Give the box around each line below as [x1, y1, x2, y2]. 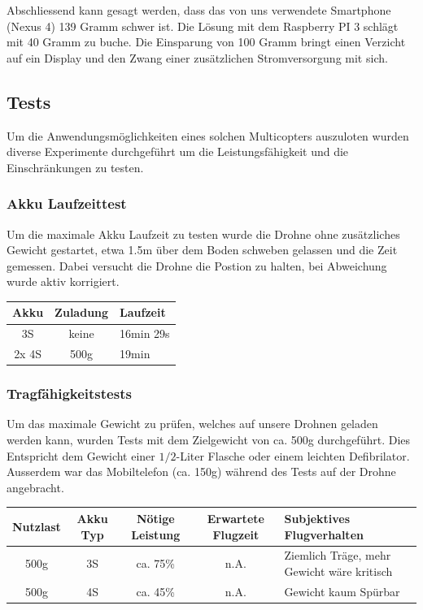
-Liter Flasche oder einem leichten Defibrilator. [176, 447, 410, 464]
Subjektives [284, 509, 351, 526]
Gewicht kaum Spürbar [284, 582, 400, 599]
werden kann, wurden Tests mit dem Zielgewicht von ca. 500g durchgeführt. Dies [7, 431, 411, 448]
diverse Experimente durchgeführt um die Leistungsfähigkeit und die [7, 143, 349, 160]
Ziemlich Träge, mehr [284, 547, 391, 564]
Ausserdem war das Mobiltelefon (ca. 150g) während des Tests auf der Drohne [7, 463, 396, 480]
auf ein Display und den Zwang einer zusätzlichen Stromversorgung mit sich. [7, 49, 388, 66]
